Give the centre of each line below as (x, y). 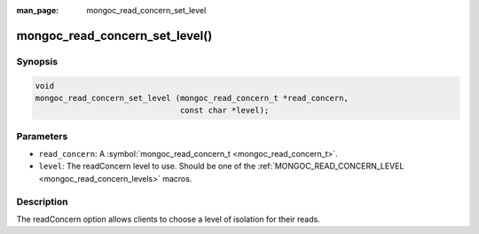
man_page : (38, 10)
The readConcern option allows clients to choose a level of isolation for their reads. (169, 219)
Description (42, 201)
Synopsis (37, 61)
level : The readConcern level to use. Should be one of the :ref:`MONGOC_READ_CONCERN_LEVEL (221, 166)
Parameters (42, 136)
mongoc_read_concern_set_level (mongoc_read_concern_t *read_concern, (192, 98)
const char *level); (224, 110)
